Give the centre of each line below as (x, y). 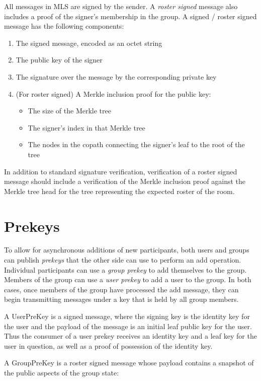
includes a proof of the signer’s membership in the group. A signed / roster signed (130, 16)
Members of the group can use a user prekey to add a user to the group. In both (128, 279)
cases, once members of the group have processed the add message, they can (121, 289)
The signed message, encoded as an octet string (89, 43)
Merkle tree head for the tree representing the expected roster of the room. (119, 191)
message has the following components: (64, 26)
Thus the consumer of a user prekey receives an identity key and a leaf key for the (130, 336)
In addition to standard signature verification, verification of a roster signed (121, 171)
